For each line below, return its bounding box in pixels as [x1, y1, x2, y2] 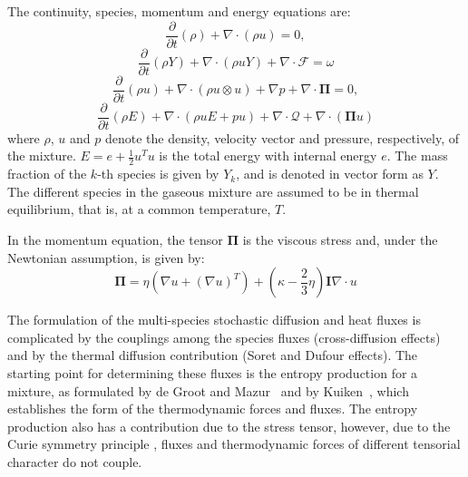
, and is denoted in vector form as [236, 164, 424, 183]
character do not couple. [7, 452, 142, 471]
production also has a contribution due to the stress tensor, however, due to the [7, 416, 451, 435]
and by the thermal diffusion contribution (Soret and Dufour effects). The [7, 346, 418, 365]
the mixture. [7, 146, 76, 165]
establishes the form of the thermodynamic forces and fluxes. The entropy [7, 399, 418, 418]
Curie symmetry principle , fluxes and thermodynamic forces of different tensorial [7, 434, 461, 453]
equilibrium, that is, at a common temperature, [7, 200, 271, 219]
